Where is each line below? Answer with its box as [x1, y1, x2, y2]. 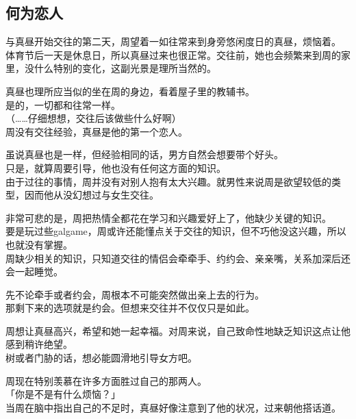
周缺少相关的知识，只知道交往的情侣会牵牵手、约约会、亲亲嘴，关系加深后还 [5, 251, 351, 265]
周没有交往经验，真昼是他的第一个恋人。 [5, 124, 188, 138]
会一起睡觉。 [5, 264, 63, 279]
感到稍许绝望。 [5, 337, 73, 351]
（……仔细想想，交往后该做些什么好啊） [5, 111, 181, 125]
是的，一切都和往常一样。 [5, 97, 120, 112]
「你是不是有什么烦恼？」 [5, 387, 120, 401]
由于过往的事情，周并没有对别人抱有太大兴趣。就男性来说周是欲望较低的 [5, 174, 331, 188]
